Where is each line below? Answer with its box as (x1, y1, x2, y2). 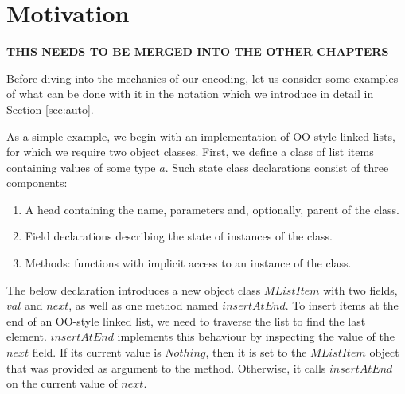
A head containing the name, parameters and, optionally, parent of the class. (25, 201, 399, 217)
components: (6, 174, 68, 191)
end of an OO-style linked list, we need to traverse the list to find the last (6, 312, 366, 329)
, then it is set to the (205, 344, 307, 361)
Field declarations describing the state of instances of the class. (25, 228, 333, 244)
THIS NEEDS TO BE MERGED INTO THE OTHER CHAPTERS (6, 43, 389, 60)
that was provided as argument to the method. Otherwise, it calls (6, 359, 326, 376)
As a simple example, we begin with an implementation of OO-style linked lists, (6, 127, 395, 144)
